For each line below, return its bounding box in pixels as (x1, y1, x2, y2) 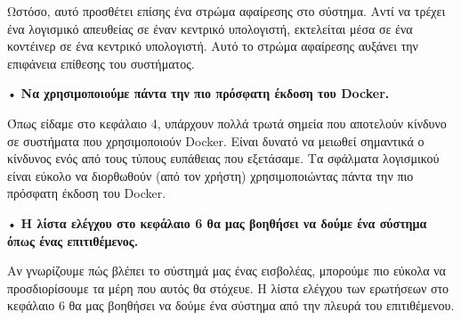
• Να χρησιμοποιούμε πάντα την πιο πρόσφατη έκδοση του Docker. (7, 84, 390, 103)
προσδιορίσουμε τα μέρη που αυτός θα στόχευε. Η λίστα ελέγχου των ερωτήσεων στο (7, 278, 449, 297)
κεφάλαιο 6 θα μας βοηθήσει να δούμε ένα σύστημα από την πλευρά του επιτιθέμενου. (7, 296, 455, 315)
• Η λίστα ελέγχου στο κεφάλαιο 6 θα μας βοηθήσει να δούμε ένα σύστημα (7, 213, 427, 232)
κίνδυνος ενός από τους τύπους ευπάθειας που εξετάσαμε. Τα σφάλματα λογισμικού (7, 149, 440, 168)
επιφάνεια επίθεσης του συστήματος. (7, 53, 195, 72)
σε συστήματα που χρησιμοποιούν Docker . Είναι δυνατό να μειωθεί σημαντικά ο (7, 131, 425, 150)
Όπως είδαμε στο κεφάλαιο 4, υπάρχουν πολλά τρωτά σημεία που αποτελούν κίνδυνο (7, 113, 447, 132)
